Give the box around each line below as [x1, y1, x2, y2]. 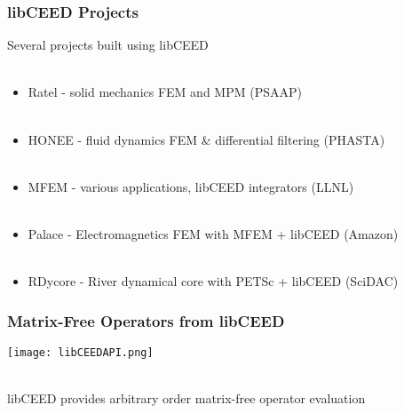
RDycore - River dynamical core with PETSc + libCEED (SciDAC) [28, 272, 399, 290]
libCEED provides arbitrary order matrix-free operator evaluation [7, 389, 366, 408]
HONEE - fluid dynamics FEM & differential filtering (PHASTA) [28, 130, 385, 148]
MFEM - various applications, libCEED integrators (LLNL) [28, 177, 354, 195]
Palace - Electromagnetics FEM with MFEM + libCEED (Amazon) [28, 224, 399, 242]
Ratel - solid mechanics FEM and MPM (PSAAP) [28, 83, 302, 101]
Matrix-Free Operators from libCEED [7, 309, 285, 331]
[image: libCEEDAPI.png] [7, 345, 154, 359]
